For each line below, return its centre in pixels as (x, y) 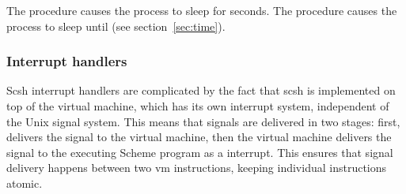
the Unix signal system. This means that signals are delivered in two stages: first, (203, 121)
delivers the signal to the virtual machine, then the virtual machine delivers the (199, 137)
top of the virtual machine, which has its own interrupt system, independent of (198, 106)
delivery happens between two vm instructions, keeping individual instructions (197, 168)
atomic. (25, 183)
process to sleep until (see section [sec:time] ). (116, 26)
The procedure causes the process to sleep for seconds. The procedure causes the (202, 10)
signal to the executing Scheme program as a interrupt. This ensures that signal (200, 152)
